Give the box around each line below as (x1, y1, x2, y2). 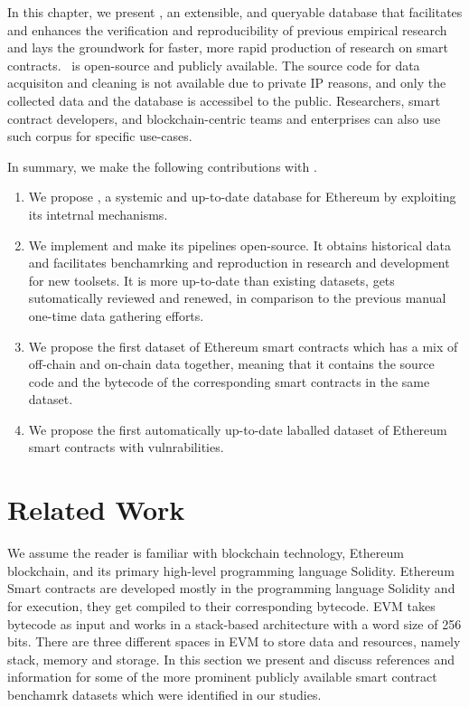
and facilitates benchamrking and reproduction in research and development (28, 253, 450, 272)
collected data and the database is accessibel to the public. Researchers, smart (7, 90, 441, 109)
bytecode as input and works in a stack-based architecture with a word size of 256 (7, 614, 462, 633)
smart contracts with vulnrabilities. (28, 438, 224, 457)
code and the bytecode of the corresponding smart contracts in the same (28, 372, 430, 391)
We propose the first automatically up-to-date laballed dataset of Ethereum (28, 419, 447, 438)
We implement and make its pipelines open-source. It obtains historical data (28, 235, 451, 254)
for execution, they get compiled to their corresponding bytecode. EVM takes (7, 596, 436, 615)
